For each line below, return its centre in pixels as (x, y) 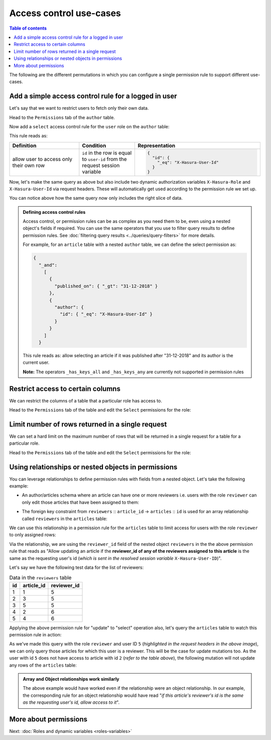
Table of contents (28, 28)
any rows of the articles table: (43, 665)
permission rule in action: (35, 635)
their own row (29, 166)
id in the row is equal (107, 153)
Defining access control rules (54, 212)
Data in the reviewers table (40, 578)
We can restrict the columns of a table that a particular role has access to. (86, 400)
